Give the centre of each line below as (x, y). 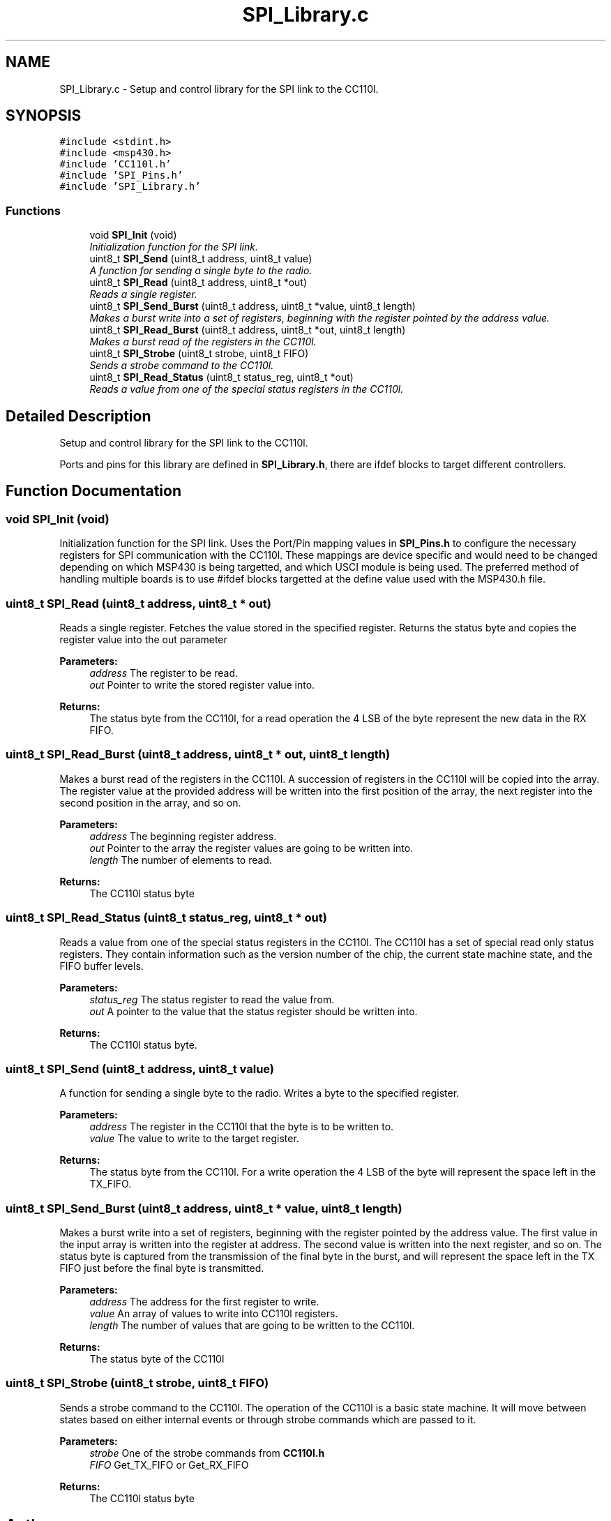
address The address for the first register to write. (204, 1302)
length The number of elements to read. (181, 860)
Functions (33, 210)
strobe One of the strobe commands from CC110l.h (207, 1453)
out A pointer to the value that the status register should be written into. (254, 1011)
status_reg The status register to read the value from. (212, 999)
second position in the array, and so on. (150, 802)
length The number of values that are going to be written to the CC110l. (252, 1325)
